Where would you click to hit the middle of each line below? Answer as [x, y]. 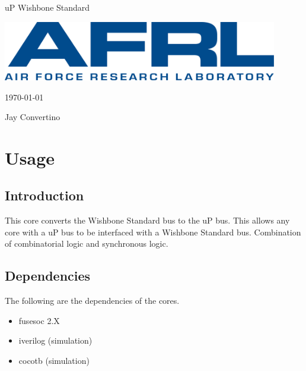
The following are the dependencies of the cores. [92, 301]
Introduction [44, 195]
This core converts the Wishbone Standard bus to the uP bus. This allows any [147, 220]
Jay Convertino [33, 117]
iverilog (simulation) [55, 340]
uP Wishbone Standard [47, 7]
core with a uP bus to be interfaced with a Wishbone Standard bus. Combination [153, 232]
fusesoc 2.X [39, 320]
